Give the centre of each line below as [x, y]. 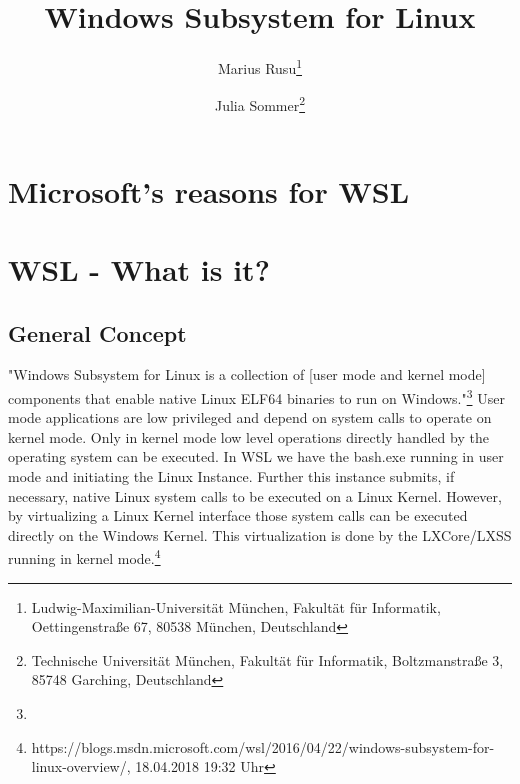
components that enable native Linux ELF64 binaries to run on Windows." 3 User [256, 396]
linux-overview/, [81, 766]
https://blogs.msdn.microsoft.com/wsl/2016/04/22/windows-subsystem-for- [263, 746]
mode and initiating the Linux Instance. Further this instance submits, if [231, 476]
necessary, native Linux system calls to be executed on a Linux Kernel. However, [255, 495]
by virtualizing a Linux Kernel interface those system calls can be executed [238, 515]
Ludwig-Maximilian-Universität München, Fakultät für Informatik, [236, 606]
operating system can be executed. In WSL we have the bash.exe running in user [256, 456]
